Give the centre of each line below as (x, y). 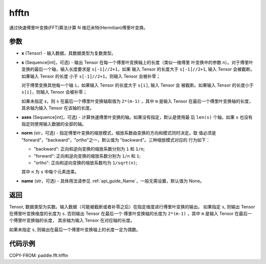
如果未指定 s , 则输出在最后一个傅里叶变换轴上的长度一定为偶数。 (75, 230)
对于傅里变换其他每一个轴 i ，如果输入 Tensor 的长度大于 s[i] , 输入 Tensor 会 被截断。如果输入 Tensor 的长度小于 (137, 85)
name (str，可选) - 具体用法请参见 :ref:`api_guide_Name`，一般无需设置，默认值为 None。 (113, 181)
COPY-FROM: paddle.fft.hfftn (39, 255)
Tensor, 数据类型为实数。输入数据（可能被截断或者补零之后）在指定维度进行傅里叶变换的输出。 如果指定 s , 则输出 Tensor (132, 206)
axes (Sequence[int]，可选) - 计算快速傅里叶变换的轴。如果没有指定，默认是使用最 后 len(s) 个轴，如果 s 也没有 (137, 117)
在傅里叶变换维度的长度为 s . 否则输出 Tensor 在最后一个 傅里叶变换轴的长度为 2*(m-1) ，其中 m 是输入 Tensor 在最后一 (131, 214)
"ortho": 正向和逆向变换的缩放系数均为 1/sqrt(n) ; (85, 163)
